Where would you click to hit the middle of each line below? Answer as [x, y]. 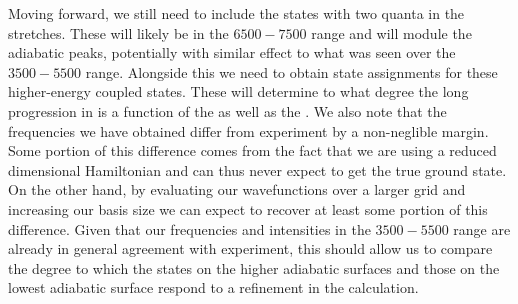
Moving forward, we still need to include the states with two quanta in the [236, 13]
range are [482, 228]
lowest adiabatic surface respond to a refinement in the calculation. [213, 287]
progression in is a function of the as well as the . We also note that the [227, 110]
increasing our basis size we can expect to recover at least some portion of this [248, 208]
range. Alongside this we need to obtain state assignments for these [291, 71]
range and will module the [391, 32]
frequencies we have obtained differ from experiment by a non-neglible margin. [248, 130]
